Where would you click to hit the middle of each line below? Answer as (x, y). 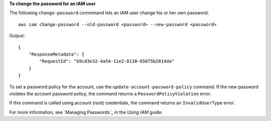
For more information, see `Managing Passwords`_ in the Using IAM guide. (86, 112)
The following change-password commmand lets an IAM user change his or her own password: (109, 13)
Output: (17, 36)
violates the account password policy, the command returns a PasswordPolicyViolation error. (110, 93)
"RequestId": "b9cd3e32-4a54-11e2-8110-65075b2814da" (107, 61)
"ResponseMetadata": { (56, 54)
